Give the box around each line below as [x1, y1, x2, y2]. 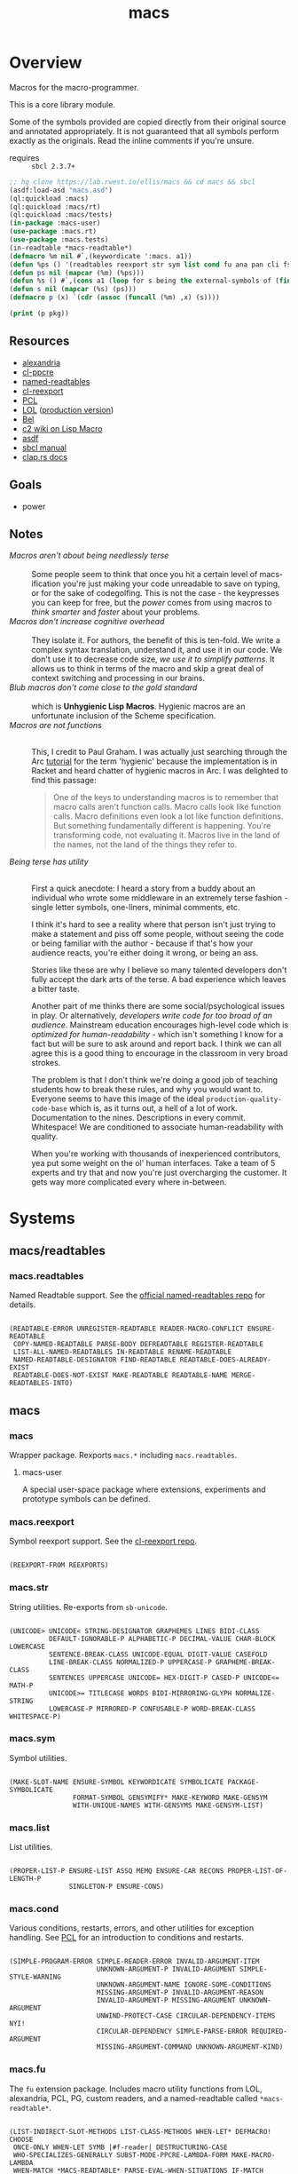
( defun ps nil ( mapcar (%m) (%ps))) [9, 268, 145, 277]
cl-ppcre [21, 367, 54, 377]
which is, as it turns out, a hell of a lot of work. [69, 1103, 238, 1114]
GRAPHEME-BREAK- [216, 1657, 276, 1667]
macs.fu [9, 2063, 46, 2075]
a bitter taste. [31, 984, 80, 995]
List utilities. [9, 1842, 53, 1853]
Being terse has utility [9, 856, 89, 868]
